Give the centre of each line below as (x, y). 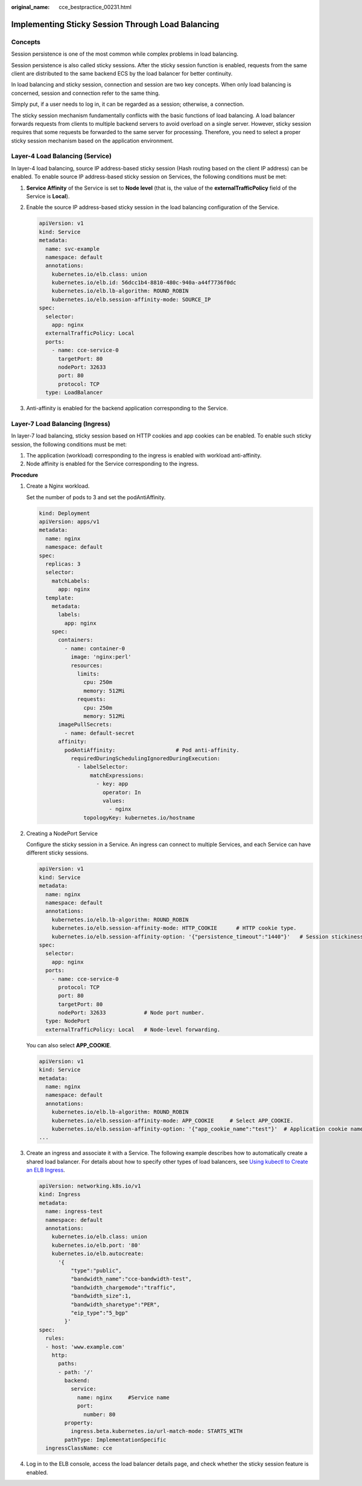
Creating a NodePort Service (62, 833)
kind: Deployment (65, 513)
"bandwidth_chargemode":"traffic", (123, 1287)
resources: (87, 665)
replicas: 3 (63, 564)
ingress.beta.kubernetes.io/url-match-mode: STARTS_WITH (157, 1431)
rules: (55, 1338)
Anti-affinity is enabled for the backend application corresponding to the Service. (127, 409)
